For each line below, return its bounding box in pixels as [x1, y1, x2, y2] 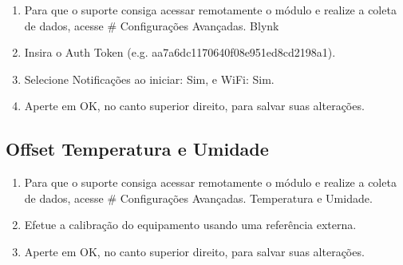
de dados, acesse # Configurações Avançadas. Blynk [24, 17, 279, 34]
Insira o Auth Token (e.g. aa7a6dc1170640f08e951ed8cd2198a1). [24, 44, 336, 61]
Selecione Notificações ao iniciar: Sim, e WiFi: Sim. [24, 70, 275, 87]
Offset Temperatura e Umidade [6, 136, 269, 161]
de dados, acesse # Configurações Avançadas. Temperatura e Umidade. [24, 189, 373, 206]
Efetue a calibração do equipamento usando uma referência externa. [24, 216, 357, 233]
